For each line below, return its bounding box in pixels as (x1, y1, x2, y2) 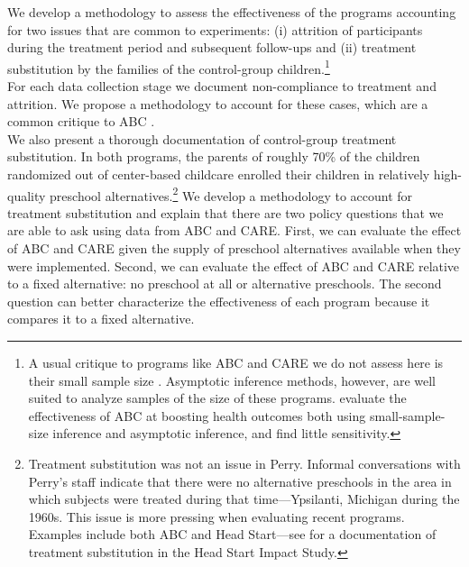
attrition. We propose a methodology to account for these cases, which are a (7, 94, 428, 113)
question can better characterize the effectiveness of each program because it (7, 291, 430, 310)
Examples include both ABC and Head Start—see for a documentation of (28, 525, 437, 544)
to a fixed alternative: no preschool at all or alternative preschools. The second (7, 274, 442, 293)
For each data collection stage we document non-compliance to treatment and (7, 77, 437, 96)
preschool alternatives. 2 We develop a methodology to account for (50, 183, 413, 205)
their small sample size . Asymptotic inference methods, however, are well (28, 370, 437, 389)
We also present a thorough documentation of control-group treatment (7, 129, 397, 148)
